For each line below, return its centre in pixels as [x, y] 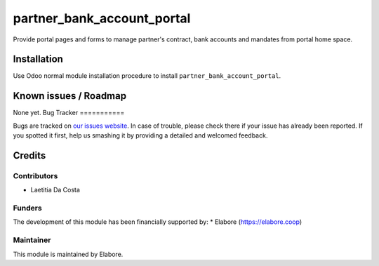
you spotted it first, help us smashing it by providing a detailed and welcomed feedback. [140, 135]
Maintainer [32, 240]
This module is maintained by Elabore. [68, 254]
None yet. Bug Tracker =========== [69, 113]
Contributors [35, 175]
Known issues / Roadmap [69, 96]
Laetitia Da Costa [55, 190]
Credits [29, 155]
